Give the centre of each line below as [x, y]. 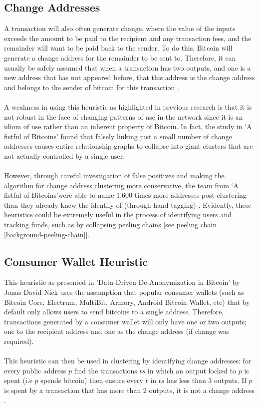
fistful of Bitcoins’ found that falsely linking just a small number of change [118, 136]
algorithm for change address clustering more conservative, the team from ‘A [121, 185]
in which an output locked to [192, 370]
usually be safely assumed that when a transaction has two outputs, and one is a [128, 67]
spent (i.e [18, 380]
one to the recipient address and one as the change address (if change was [117, 331]
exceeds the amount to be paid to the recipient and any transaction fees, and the [128, 38]
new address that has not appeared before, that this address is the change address [129, 77]
